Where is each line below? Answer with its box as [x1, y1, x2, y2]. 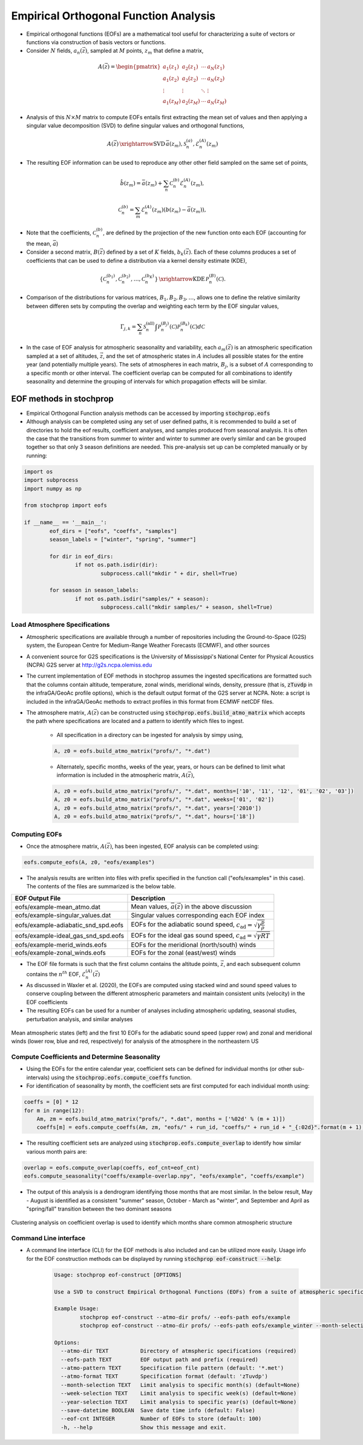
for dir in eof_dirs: [49, 553, 114, 560]
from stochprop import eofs [24, 502, 107, 509]
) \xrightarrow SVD [116, 140, 166, 147]
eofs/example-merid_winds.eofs [15, 941, 107, 949]
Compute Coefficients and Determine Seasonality [11, 1053, 160, 1061]
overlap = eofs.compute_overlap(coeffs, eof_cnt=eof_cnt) [24, 1164, 200, 1171]
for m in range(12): [24, 1107, 85, 1114]
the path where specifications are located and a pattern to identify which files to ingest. [26, 718, 244, 725]
